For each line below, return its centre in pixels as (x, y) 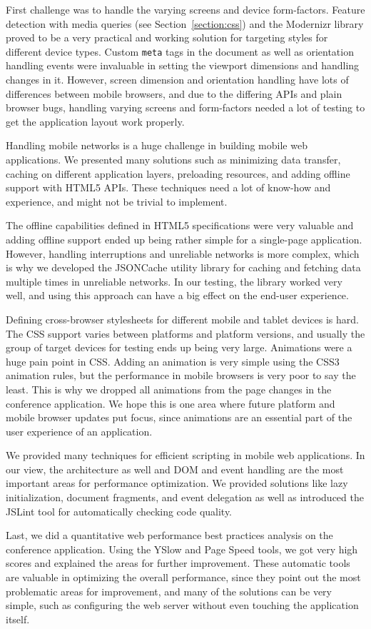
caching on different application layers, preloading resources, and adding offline (178, 173)
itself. (18, 619)
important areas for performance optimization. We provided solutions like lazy (177, 483)
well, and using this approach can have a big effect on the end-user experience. (177, 295)
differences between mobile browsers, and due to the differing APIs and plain (174, 93)
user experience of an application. (79, 431)
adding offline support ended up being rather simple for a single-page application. (184, 239)
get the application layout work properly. (95, 121)
